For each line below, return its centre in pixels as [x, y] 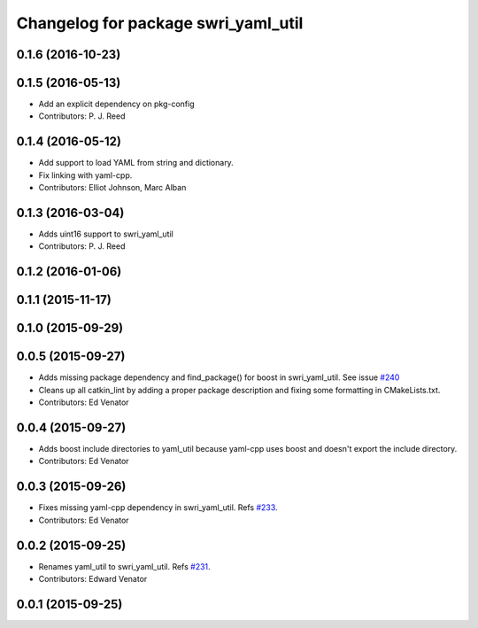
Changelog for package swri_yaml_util [160, 23]
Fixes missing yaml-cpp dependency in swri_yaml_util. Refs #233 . [158, 508]
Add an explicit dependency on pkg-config [116, 104]
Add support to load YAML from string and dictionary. [136, 163]
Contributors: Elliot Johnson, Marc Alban [112, 188]
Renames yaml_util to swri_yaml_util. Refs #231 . [125, 566]
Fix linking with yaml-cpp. [85, 175]
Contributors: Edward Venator [93, 579]
